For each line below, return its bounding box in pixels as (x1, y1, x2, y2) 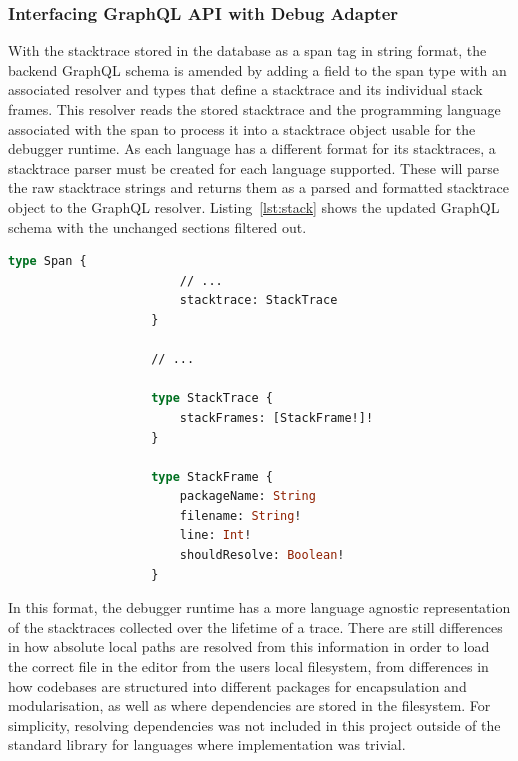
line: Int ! (179, 528, 252, 543)
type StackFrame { (151, 469, 273, 484)
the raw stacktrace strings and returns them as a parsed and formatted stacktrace (8, 177, 509, 198)
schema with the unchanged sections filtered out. (8, 216, 307, 237)
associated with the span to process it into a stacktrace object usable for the (8, 118, 476, 139)
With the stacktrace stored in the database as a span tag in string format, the (8, 40, 487, 61)
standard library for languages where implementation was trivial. (8, 734, 406, 755)
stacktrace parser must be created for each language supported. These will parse (8, 157, 500, 178)
